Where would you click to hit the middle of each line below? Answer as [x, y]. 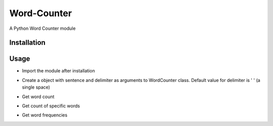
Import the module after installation [59, 71]
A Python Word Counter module [42, 28]
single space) [36, 87]
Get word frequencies [45, 115]
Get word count [38, 97]
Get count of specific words [51, 106]
